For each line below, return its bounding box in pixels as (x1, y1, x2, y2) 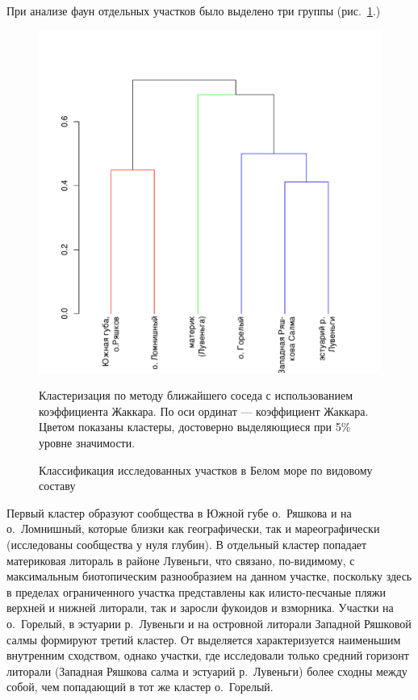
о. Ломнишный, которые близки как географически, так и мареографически (6, 520, 380, 537)
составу (39, 477, 76, 494)
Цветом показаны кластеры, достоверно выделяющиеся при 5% (39, 418, 351, 435)
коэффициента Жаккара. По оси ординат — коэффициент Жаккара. (39, 402, 369, 419)
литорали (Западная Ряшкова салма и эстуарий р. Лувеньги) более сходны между (6, 662, 408, 679)
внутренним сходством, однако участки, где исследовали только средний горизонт (6, 647, 409, 664)
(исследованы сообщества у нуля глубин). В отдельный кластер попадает (6, 535, 367, 552)
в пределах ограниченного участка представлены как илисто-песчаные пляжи (6, 583, 386, 600)
